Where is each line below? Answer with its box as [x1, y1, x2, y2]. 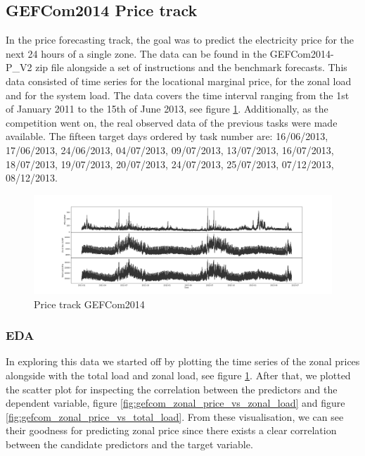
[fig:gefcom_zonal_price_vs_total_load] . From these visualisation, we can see [6, 409, 344, 424]
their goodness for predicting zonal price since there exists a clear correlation [6, 423, 337, 438]
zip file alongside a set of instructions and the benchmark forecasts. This [35, 60, 347, 75]
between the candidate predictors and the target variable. [6, 436, 253, 451]
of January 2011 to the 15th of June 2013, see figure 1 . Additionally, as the [6, 101, 328, 116]
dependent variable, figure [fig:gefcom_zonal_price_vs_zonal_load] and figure [6, 395, 345, 410]
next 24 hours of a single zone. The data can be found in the [6, 46, 267, 61]
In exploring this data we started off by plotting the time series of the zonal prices [6, 354, 360, 369]
